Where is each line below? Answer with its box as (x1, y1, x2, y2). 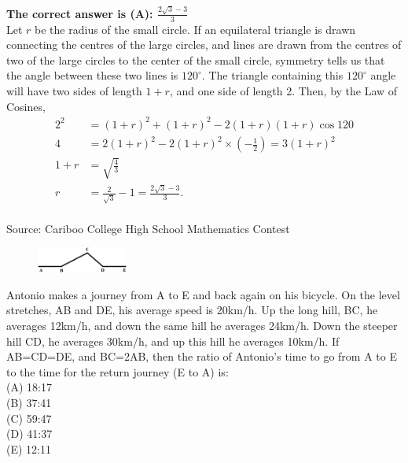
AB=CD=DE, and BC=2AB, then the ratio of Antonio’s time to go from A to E (6, 348, 397, 365)
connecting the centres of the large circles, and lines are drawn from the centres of (6, 36, 402, 53)
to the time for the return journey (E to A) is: (6, 363, 229, 380)
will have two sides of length (6, 82, 142, 98)
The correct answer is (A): (6, 5, 153, 21)
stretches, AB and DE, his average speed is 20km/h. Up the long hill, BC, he (6, 302, 378, 318)
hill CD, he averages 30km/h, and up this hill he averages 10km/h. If (6, 332, 340, 349)
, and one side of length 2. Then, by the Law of (169, 82, 398, 98)
